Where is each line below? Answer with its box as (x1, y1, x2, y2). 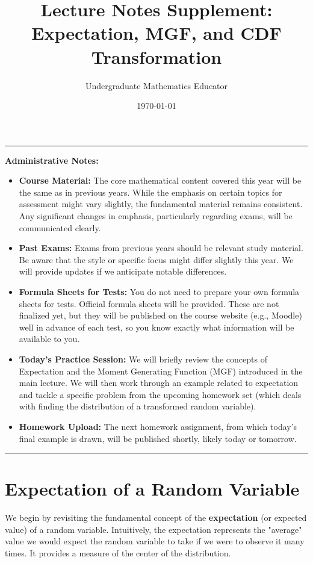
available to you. (19, 332, 80, 345)
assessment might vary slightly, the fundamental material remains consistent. (19, 198, 303, 210)
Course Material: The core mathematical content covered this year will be (19, 174, 302, 187)
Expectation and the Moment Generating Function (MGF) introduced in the (19, 364, 303, 377)
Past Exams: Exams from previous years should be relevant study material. (19, 241, 303, 254)
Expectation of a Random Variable (5, 476, 300, 501)
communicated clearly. (19, 221, 101, 234)
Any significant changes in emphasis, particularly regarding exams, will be (19, 210, 293, 222)
